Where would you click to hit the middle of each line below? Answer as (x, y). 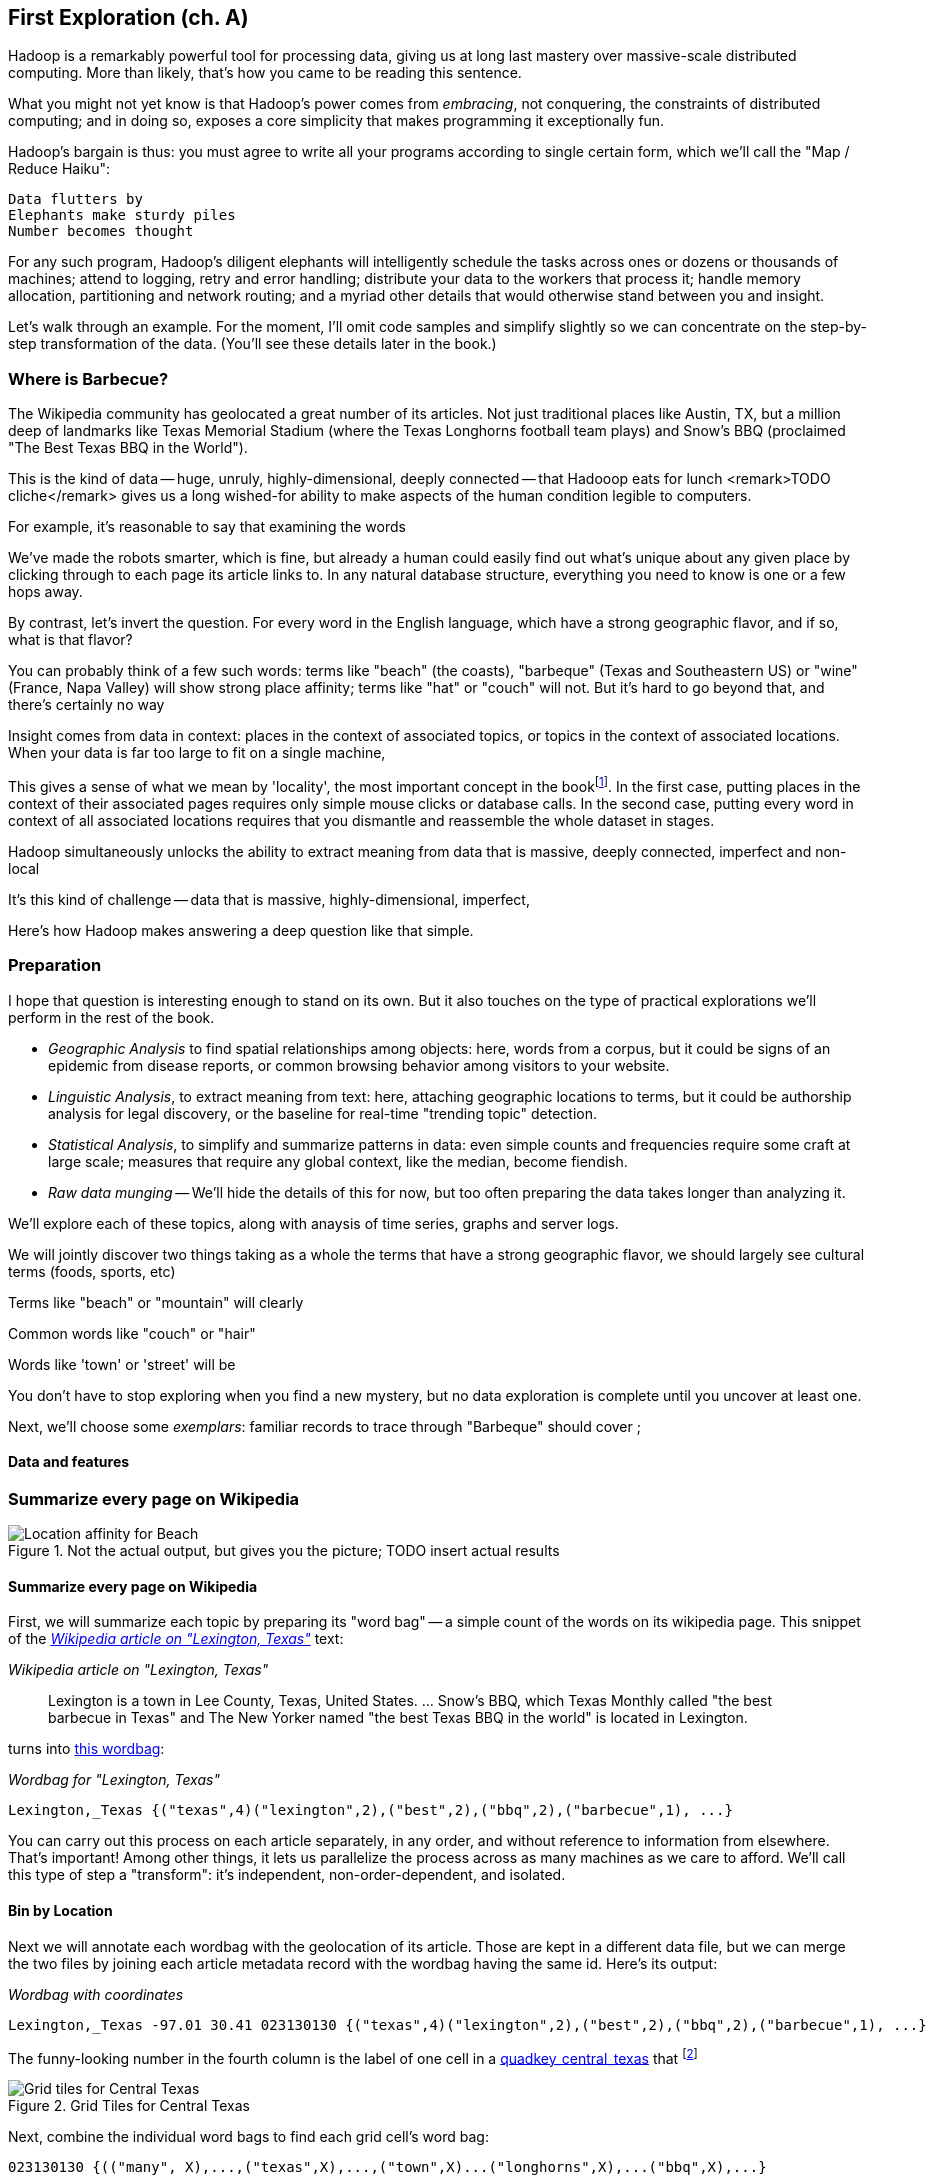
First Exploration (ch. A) (128, 17)
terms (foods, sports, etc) (92, 1271)
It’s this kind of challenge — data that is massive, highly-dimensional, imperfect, (269, 899)
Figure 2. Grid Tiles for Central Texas (129, 2106)
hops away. (45, 592)
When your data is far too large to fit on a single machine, (197, 753)
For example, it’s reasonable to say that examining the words (207, 527)
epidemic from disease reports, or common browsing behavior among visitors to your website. (359, 1065)
